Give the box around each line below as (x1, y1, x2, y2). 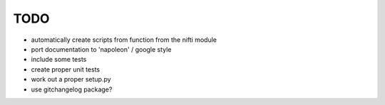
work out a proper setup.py (31, 75, 111, 84)
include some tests (31, 55, 87, 64)
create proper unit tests (31, 65, 100, 74)
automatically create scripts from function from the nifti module (31, 35, 217, 44)
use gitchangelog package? (31, 85, 113, 94)
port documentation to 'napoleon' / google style (31, 45, 172, 53)
